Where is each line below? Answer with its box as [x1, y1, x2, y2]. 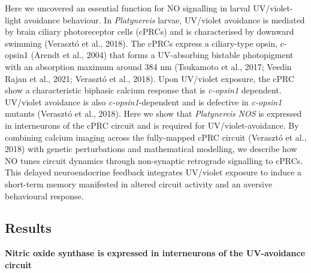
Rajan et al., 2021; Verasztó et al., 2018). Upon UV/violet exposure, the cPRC [5, 72, 295, 84]
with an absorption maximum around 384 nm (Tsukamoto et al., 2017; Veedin [5, 60, 292, 72]
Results [5, 219, 52, 237]
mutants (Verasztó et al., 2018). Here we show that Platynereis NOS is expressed [5, 107, 302, 120]
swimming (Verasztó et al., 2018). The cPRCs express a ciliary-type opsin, [5, 37, 278, 49]
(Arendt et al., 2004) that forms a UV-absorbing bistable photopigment [31, 48, 294, 61]
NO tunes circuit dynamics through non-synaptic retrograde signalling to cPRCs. [5, 154, 303, 166]
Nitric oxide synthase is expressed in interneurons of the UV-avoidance [5, 247, 306, 259]
